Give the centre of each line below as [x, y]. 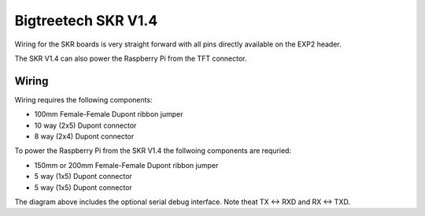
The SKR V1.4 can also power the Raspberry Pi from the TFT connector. [131, 58]
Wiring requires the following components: [83, 99]
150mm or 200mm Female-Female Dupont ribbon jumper [126, 165]
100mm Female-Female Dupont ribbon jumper [109, 114]
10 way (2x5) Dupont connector [85, 125]
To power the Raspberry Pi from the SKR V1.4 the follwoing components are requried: [153, 151]
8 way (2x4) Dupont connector [84, 136]
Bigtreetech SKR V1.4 [86, 20]
